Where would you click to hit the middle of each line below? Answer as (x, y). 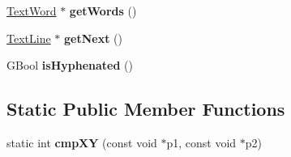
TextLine (29, 38)
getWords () (103, 11)
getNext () (93, 38)
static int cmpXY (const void (82, 142)
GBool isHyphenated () (70, 65)
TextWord (32, 11)
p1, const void (201, 142)
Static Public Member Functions (146, 109)
